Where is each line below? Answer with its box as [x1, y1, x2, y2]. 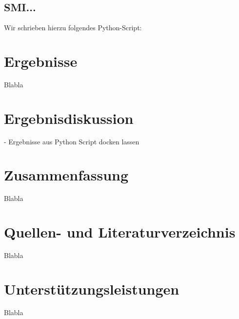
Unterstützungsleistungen [4, 279, 179, 299]
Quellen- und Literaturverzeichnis [4, 222, 236, 242]
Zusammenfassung [4, 165, 129, 185]
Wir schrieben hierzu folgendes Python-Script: [4, 22, 142, 33]
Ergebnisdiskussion [4, 108, 134, 128]
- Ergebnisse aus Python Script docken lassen [4, 136, 139, 146]
